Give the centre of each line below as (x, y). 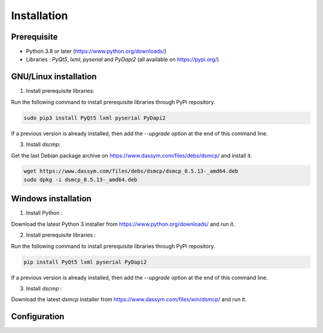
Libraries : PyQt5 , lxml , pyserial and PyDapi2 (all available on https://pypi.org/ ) (123, 59)
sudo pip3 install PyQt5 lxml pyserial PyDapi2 (95, 118)
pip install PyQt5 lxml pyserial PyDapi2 (85, 262)
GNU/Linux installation (54, 77)
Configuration (38, 317)
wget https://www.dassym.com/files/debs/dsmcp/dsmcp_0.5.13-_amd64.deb (131, 171)
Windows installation (51, 199)
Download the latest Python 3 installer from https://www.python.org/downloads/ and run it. (123, 224)
